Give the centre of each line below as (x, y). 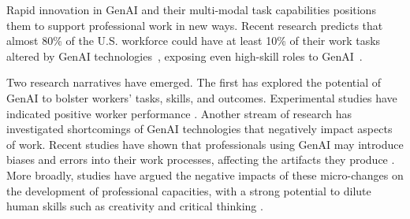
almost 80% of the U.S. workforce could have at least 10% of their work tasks (194, 41)
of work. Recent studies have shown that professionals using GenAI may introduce (205, 144)
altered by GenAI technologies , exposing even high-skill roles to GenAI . (184, 56)
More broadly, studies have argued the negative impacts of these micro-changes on (205, 174)
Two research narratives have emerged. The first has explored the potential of (194, 82)
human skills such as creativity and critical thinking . (135, 206)
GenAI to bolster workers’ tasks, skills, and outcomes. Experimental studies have (202, 97)
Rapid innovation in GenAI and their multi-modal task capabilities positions (191, 9)
